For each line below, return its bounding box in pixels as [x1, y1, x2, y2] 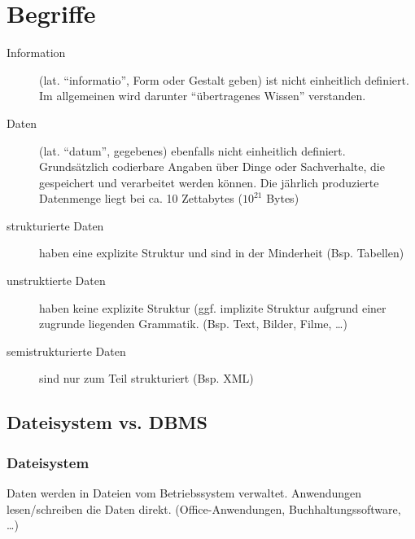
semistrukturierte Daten [7, 342, 126, 359]
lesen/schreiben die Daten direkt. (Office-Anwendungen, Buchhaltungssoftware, [7, 500, 401, 517]
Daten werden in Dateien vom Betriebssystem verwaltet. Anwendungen [7, 484, 362, 502]
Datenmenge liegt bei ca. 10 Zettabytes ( [39, 190, 242, 207]
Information [7, 44, 66, 61]
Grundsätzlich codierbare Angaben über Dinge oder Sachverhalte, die [39, 158, 385, 175]
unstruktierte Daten [7, 272, 106, 289]
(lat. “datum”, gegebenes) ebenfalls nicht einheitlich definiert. [39, 142, 346, 159]
